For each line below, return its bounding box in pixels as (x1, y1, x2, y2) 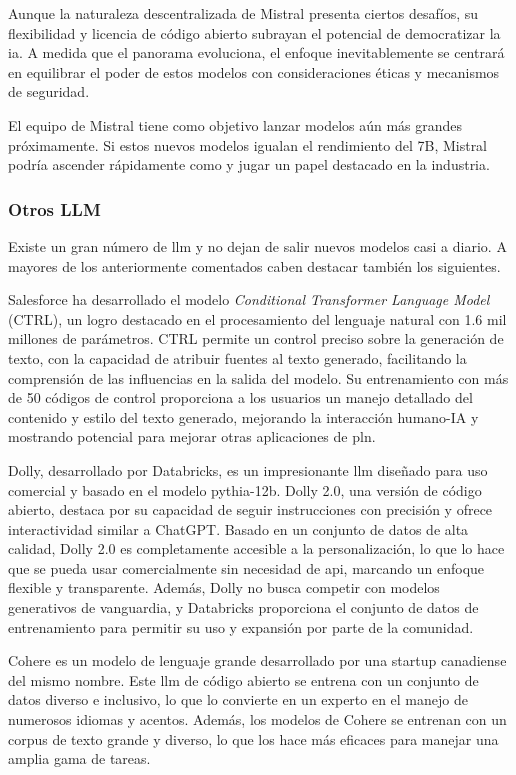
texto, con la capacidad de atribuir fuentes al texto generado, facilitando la (8, 347, 467, 368)
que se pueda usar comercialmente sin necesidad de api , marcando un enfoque (8, 557, 485, 578)
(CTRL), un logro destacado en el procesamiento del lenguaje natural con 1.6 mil (8, 308, 507, 329)
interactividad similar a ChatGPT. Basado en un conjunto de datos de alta (8, 518, 469, 539)
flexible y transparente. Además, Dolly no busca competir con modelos (8, 577, 440, 598)
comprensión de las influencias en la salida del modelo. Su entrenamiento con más (8, 367, 509, 388)
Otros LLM (8, 196, 101, 221)
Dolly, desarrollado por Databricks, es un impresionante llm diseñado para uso (8, 459, 488, 480)
